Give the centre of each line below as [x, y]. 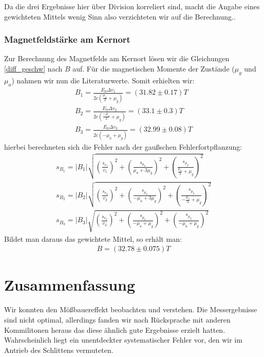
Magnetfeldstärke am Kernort [67, 39]
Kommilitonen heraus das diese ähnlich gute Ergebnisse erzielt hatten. [115, 329]
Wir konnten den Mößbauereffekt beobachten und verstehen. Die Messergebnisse [131, 309]
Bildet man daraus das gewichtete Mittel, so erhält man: [93, 238]
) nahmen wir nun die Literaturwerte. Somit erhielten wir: [103, 80]
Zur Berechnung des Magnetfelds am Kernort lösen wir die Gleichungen [117, 58]
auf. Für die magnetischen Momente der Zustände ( [154, 68]
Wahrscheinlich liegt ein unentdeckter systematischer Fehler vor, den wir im [123, 340]
